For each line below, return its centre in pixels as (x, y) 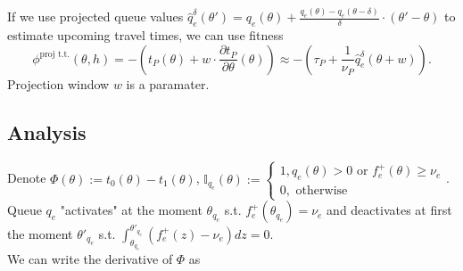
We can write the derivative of (90, 259)
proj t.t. (55, 55)
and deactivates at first (389, 210)
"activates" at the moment (131, 210)
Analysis (47, 131)
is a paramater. (168, 83)
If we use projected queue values (95, 16)
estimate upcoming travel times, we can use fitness (145, 35)
